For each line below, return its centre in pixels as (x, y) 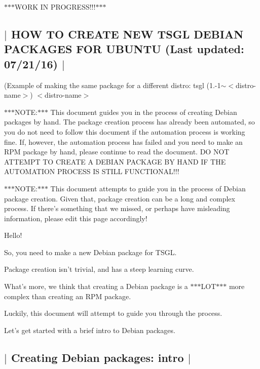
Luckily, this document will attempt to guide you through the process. (113, 313)
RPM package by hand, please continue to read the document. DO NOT (117, 152)
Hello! (13, 235)
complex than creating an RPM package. (68, 296)
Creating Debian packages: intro (97, 357)
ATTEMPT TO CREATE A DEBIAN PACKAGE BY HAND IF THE (115, 161)
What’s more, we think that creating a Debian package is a (96, 286)
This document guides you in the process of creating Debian (144, 112)
